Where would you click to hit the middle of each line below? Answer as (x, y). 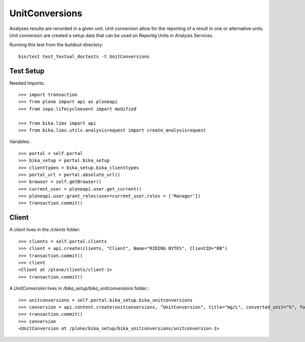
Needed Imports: (27, 83)
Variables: (20, 142)
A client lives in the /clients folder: (45, 230)
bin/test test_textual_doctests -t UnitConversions (84, 56)
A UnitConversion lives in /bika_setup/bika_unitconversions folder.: (79, 288)
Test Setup (27, 71)
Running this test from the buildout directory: (56, 45)
